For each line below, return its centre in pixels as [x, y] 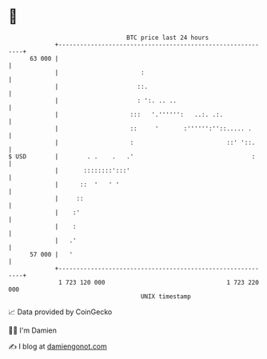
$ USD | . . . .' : [132, 156]
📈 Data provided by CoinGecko [60, 312]
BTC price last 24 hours [168, 38]
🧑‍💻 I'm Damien [33, 330]
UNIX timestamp [166, 296]
